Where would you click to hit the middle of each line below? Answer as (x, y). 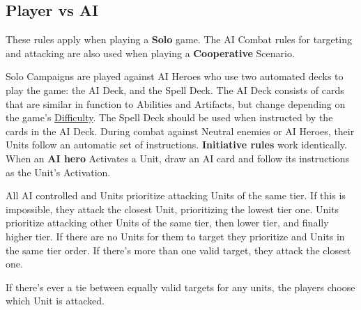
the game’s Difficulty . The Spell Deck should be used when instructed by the (169, 117)
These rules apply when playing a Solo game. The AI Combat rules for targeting (179, 39)
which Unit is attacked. (55, 301)
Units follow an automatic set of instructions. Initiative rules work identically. (176, 145)
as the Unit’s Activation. (58, 172)
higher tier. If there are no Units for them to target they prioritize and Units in (175, 236)
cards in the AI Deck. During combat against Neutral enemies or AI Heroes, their (180, 131)
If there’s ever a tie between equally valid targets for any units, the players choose (180, 287)
